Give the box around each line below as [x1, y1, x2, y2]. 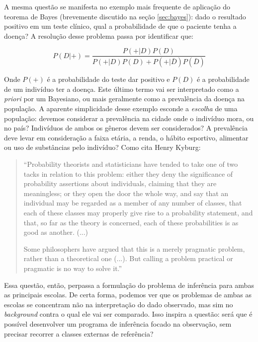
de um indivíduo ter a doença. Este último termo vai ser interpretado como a [4, 83, 239, 94]
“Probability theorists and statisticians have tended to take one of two [23, 159, 238, 169]
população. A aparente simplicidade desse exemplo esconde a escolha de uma [4, 103, 238, 114]
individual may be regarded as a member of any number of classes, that [23, 198, 242, 208]
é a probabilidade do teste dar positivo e [47, 74, 170, 84]
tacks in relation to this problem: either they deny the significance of [23, 168, 233, 179]
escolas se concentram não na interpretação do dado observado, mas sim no [4, 299, 233, 309]
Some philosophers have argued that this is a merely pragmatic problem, [23, 243, 245, 254]
